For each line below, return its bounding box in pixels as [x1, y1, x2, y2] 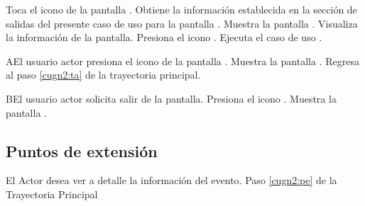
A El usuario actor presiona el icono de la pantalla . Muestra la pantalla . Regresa [6, 53, 359, 68]
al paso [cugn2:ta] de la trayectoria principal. [6, 67, 201, 82]
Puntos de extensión [6, 139, 158, 161]
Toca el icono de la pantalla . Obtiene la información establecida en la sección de [6, 2, 357, 16]
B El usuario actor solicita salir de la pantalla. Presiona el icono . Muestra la [6, 91, 337, 105]
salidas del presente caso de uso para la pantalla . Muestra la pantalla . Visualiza [6, 16, 358, 30]
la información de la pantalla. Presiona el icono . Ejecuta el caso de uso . [6, 30, 322, 45]
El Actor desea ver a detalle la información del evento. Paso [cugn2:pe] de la [6, 173, 337, 188]
